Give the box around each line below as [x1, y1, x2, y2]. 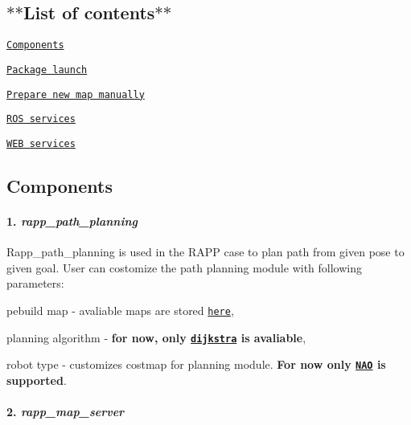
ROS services [6, 113, 76, 125]
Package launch [6, 63, 88, 76]
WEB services [6, 137, 76, 149]
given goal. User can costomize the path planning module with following [6, 259, 362, 276]
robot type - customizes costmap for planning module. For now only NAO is [6, 356, 386, 373]
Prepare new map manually [6, 88, 145, 100]
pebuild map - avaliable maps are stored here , [6, 301, 234, 318]
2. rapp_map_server [6, 403, 125, 419]
